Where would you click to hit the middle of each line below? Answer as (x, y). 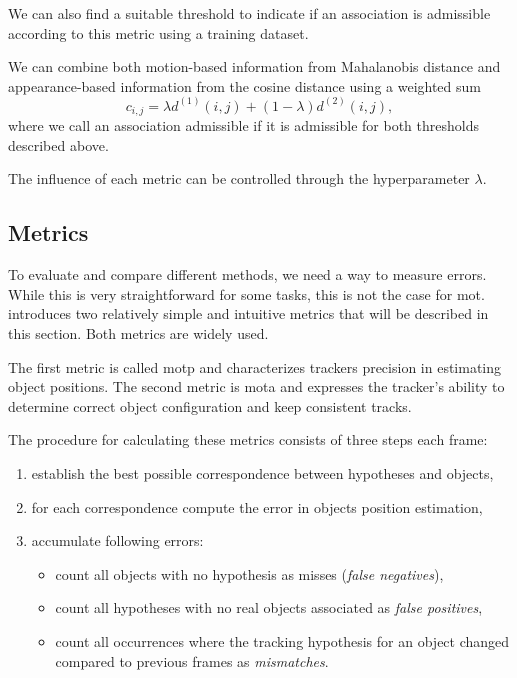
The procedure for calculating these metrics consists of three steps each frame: (248, 439)
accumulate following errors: (117, 540)
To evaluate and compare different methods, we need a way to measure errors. (247, 274)
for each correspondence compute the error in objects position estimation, (257, 506)
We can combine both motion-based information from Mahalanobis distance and (254, 66)
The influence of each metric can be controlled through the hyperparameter (239, 178)
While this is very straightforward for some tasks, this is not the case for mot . (246, 293)
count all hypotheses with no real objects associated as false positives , (269, 607)
